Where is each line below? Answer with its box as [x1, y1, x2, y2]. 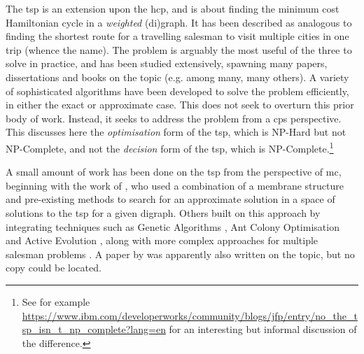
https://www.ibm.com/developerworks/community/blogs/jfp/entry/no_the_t [22, 308, 358, 323]
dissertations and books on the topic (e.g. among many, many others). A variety [6, 69, 349, 84]
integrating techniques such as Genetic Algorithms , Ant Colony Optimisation [6, 219, 339, 234]
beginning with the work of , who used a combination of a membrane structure [6, 178, 344, 192]
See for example [22, 294, 90, 309]
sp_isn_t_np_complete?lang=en [22, 322, 166, 337]
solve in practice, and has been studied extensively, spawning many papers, [6, 56, 328, 71]
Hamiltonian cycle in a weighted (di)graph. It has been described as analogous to [6, 15, 352, 29]
